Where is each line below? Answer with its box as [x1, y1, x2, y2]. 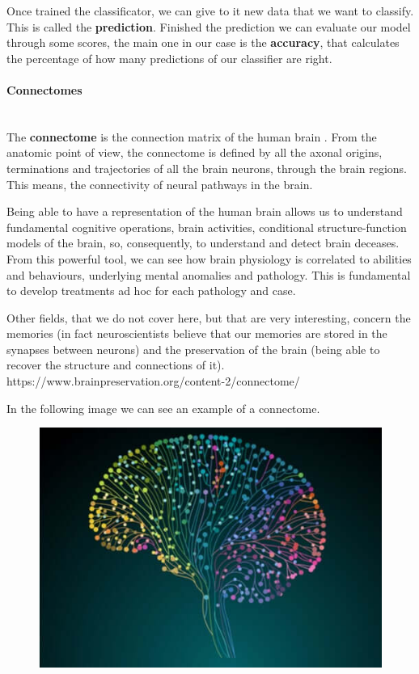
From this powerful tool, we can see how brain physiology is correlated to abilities [6, 250, 412, 267]
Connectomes [6, 81, 83, 98]
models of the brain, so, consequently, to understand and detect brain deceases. [6, 234, 400, 251]
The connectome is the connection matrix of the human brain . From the [6, 128, 377, 145]
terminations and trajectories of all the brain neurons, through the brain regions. [6, 159, 407, 176]
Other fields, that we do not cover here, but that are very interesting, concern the [6, 309, 411, 326]
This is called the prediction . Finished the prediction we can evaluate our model [6, 18, 411, 35]
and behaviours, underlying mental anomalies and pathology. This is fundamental [6, 266, 411, 283]
